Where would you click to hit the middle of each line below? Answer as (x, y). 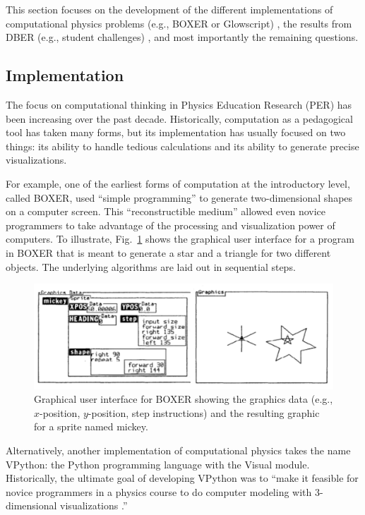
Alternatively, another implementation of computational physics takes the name (178, 450)
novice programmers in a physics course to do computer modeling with (159, 491)
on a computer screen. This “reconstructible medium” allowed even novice (166, 211)
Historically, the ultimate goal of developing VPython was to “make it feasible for (182, 478)
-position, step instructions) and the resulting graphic (204, 412)
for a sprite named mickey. (91, 426)
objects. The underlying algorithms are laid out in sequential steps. (151, 266)
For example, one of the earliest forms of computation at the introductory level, (178, 183)
